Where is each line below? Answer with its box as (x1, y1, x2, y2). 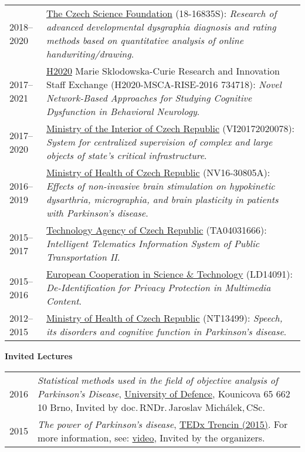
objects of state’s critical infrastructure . (46, 149, 207, 162)
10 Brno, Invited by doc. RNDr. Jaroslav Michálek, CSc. (38, 400, 265, 414)
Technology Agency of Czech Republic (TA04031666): (46, 223, 267, 237)
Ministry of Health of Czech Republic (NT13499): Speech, (46, 311, 283, 325)
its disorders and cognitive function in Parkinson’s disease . (46, 325, 287, 338)
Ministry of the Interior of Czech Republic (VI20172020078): (46, 122, 295, 135)
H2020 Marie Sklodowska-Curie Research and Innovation (46, 64, 280, 77)
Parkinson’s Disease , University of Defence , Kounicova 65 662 (38, 386, 290, 400)
